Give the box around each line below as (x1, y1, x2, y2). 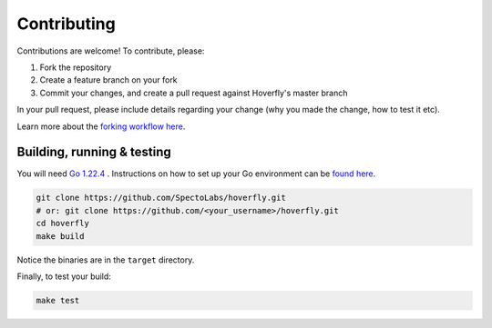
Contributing (16, 14, 116, 34)
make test (36, 295, 80, 305)
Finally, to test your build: (16, 271, 111, 282)
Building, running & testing (16, 144, 172, 160)
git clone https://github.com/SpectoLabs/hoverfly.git (36, 193, 286, 204)
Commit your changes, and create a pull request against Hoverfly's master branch (39, 87, 348, 98)
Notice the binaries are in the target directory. (16, 254, 195, 265)
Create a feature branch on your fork (39, 75, 178, 85)
